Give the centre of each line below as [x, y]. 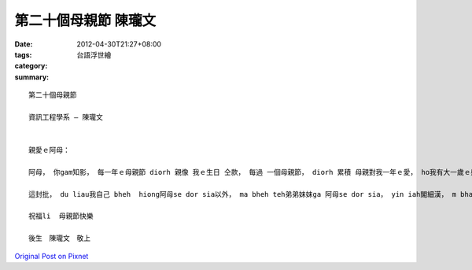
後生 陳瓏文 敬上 [59, 239]
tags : [23, 54]
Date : [24, 44]
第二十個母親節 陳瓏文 [85, 20]
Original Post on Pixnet [52, 256]
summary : [32, 77]
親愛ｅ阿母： [49, 150]
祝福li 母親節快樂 [61, 216]
